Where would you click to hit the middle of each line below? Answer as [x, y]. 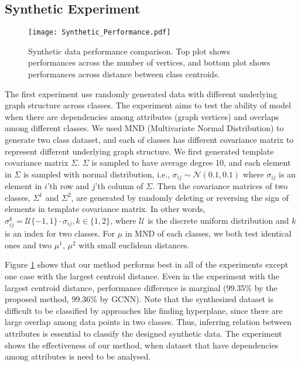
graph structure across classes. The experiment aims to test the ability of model [148, 105]
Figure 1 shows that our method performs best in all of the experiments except [147, 264]
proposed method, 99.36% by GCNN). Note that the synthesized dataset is [139, 299]
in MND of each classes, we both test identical [208, 233]
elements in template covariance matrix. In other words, [105, 209]
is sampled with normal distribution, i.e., [96, 174]
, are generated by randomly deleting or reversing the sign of [180, 197]
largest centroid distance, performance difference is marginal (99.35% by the [141, 287]
